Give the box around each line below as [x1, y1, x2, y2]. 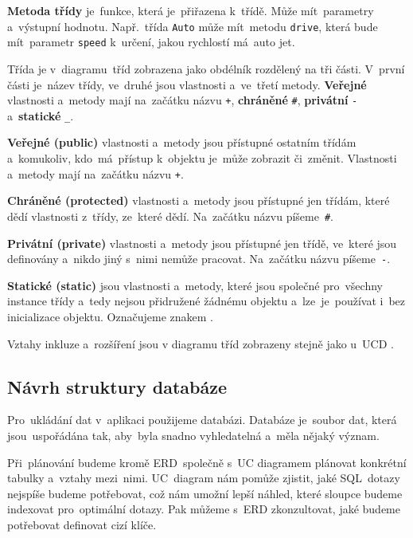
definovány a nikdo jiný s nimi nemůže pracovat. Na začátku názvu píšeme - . [7, 250, 391, 267]
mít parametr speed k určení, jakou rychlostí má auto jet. [7, 33, 295, 50]
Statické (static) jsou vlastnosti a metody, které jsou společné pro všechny [7, 277, 383, 293]
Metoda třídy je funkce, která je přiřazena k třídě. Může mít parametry [7, 2, 374, 18]
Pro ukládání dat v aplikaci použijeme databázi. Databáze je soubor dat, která [7, 411, 397, 428]
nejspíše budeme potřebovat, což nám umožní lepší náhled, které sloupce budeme [7, 485, 403, 501]
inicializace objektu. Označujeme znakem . [7, 308, 213, 324]
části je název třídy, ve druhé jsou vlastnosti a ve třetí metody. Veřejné [7, 76, 367, 92]
